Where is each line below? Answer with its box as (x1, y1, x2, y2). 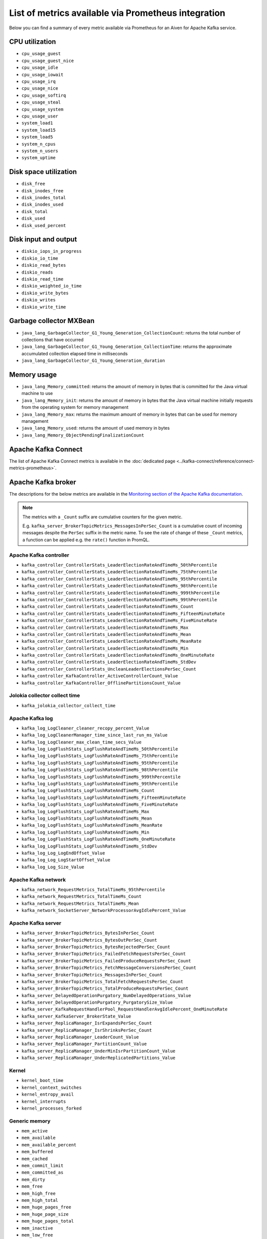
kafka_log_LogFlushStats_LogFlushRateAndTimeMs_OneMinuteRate (21, 837, 176, 842)
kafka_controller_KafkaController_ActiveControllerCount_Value (21, 673, 178, 679)
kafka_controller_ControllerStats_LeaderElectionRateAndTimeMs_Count (21, 604, 194, 610)
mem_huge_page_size (21, 1211, 69, 1217)
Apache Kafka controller (9, 552, 69, 559)
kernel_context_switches (21, 1084, 82, 1090)
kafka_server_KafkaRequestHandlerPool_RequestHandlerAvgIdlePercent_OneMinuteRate (21, 1007, 227, 1012)
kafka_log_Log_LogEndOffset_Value (21, 850, 105, 856)
